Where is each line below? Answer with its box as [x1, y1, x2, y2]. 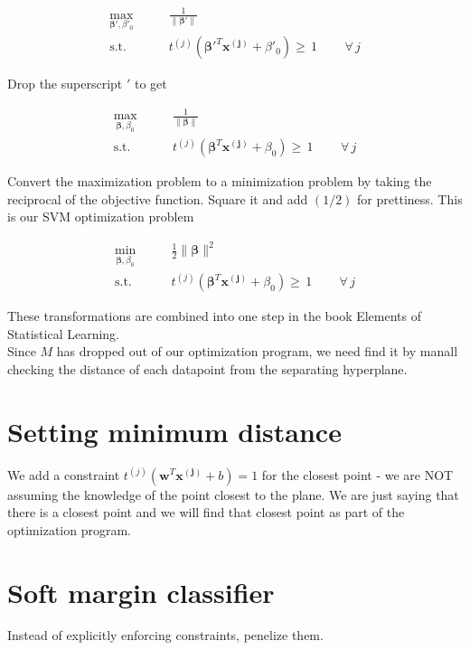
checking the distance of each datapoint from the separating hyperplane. [7, 359, 408, 378]
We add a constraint [7, 465, 120, 484]
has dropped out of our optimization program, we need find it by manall [56, 342, 458, 361]
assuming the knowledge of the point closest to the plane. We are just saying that [7, 485, 459, 504]
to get [134, 74, 167, 93]
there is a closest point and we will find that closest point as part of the [7, 503, 405, 522]
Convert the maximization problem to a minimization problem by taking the [7, 172, 432, 191]
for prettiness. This [357, 189, 463, 208]
